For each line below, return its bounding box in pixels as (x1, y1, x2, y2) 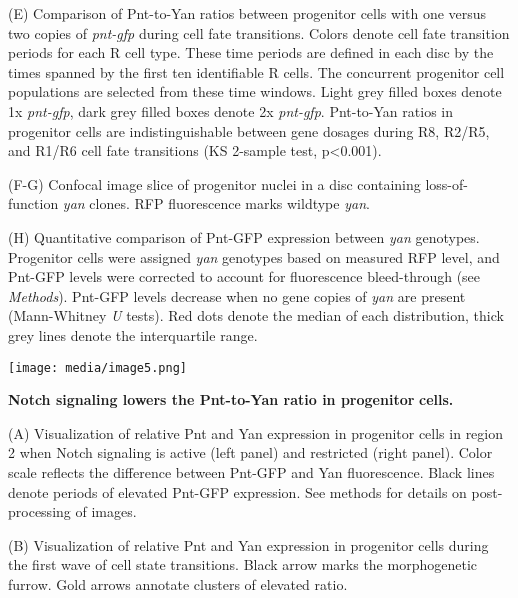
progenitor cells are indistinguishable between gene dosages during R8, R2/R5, (8, 120, 490, 141)
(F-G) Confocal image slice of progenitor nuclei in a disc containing (8, 173, 421, 194)
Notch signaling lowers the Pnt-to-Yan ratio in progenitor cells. (8, 389, 454, 410)
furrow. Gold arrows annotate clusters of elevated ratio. (8, 573, 348, 594)
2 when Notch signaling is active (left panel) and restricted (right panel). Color (8, 442, 493, 463)
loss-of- (425, 173, 468, 194)
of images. (75, 501, 137, 522)
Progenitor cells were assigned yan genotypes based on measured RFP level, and (8, 246, 500, 267)
